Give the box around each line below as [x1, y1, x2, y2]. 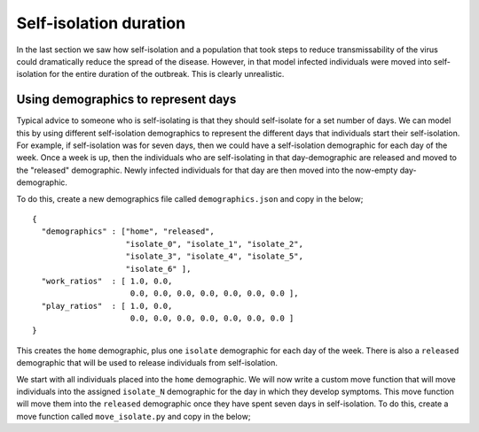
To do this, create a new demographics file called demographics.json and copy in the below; [16, 193, 364, 204]
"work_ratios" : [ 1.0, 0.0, [41, 275, 173, 286]
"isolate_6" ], [125, 264, 192, 274]
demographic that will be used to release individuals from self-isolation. [16, 358, 279, 368]
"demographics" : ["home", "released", [41, 227, 215, 236]
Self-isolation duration [16, 13, 186, 33]
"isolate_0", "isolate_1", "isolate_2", [125, 239, 303, 249]
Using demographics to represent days [16, 92, 237, 107]
